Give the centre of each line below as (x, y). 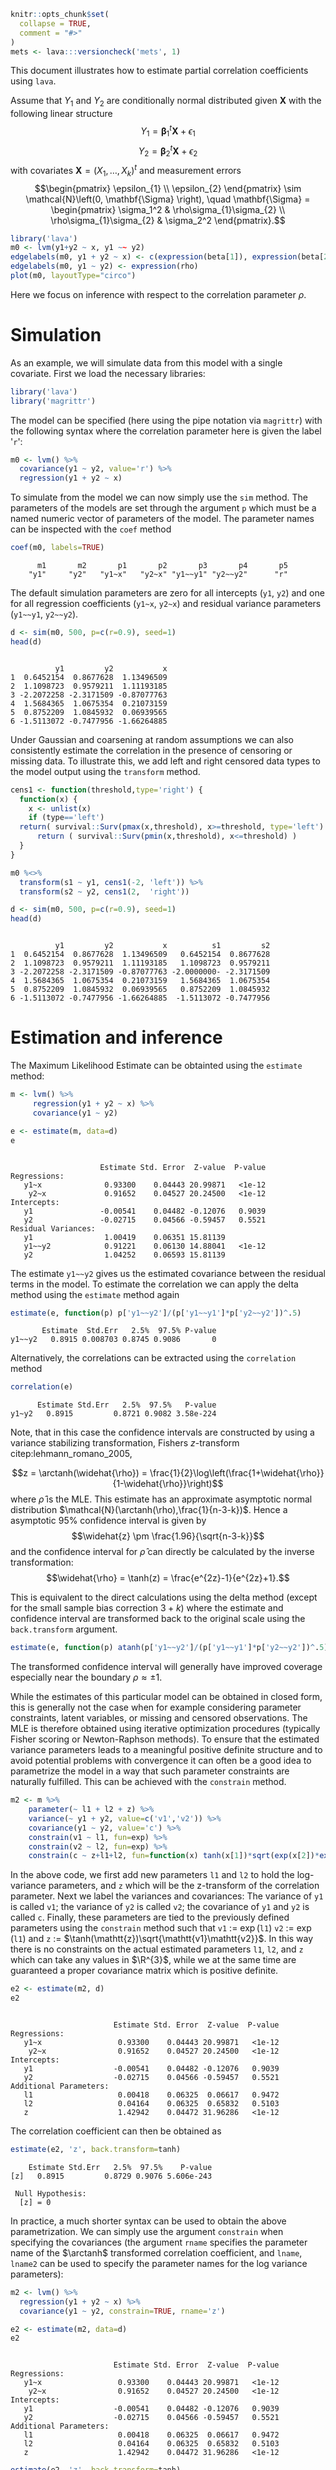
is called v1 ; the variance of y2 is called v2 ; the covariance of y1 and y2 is (160, 1907)
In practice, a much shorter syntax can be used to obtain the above (148, 2221)
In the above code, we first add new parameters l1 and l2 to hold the (152, 1875)
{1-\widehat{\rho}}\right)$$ (168, 1484)
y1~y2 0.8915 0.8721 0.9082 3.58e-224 (113, 1414)
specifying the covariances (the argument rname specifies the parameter (159, 2242)
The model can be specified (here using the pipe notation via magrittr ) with (166, 420)
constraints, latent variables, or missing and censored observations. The (159, 1718)
